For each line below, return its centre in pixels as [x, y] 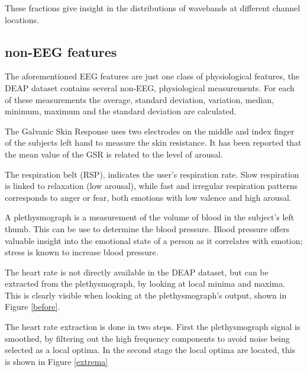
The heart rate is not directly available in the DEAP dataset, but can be [137, 272]
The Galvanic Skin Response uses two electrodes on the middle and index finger [150, 131]
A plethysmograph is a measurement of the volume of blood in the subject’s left [150, 217]
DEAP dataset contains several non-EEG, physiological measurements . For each [150, 87]
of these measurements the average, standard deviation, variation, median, [140, 99]
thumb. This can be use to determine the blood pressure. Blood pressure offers [147, 228]
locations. [22, 19]
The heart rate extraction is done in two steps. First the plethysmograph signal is [153, 327]
